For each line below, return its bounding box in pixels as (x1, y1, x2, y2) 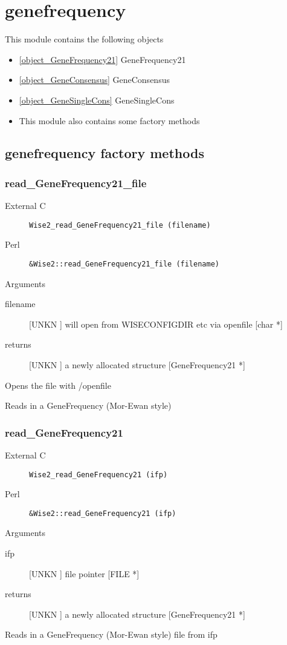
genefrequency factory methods (5, 144, 204, 162)
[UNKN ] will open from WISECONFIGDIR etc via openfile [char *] (29, 317, 283, 330)
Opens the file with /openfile (5, 379, 111, 391)
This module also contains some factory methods (19, 114, 200, 127)
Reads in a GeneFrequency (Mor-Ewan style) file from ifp (5, 628, 218, 641)
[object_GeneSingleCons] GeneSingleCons (19, 93, 175, 106)
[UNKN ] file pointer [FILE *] (29, 567, 140, 580)
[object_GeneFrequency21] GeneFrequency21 (19, 53, 186, 65)
